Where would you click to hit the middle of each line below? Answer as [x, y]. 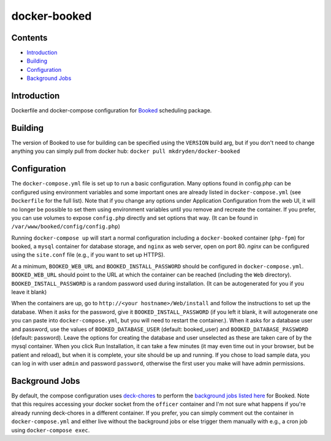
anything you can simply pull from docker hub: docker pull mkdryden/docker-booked [126, 151]
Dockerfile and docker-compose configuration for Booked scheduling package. [112, 111]
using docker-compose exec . [51, 430]
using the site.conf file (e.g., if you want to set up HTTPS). [88, 255]
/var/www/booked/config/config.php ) [66, 227]
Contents [29, 38]
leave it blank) [29, 292]
